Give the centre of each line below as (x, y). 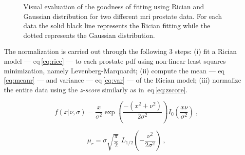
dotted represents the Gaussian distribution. (89, 35)
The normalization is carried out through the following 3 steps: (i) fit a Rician (121, 51)
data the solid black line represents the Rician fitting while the (117, 26)
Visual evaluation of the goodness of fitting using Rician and (114, 6)
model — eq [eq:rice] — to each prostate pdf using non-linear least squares (115, 60)
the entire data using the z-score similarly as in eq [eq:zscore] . (96, 89)
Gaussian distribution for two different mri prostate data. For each (123, 16)
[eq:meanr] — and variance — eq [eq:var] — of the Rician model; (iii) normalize (122, 80)
